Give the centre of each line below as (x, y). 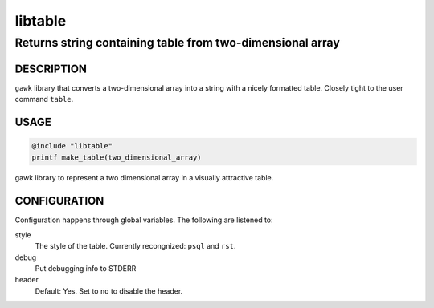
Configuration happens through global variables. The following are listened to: (144, 220)
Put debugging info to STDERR (86, 268)
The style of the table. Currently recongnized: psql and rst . (135, 246)
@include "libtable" (72, 146)
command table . (44, 99)
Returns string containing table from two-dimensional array (178, 43)
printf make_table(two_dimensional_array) (117, 157)
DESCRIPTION (51, 69)
